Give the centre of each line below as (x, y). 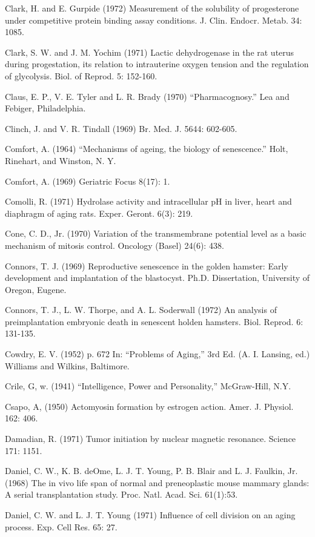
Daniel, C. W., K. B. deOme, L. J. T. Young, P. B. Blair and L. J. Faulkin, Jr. (151, 471)
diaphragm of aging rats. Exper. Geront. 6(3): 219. (99, 213)
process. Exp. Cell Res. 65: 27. (61, 526)
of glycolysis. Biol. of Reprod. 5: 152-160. (81, 75)
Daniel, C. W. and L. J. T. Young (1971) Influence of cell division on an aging (150, 515)
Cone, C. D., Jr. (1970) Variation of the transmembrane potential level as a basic (156, 233)
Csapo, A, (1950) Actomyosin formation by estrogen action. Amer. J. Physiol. (149, 406)
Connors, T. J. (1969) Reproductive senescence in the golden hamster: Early (147, 265)
